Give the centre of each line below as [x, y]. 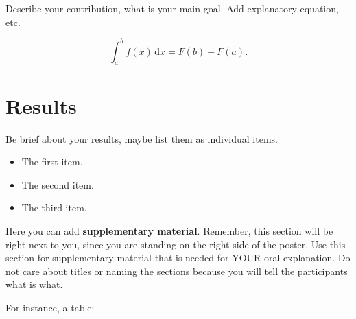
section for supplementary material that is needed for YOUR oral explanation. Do [178, 258]
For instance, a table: [50, 307]
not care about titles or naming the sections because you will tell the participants [177, 271]
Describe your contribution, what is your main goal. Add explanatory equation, [172, 8]
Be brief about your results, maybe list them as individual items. [142, 138]
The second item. [58, 184]
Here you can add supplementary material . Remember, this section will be [169, 230]
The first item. [52, 162]
